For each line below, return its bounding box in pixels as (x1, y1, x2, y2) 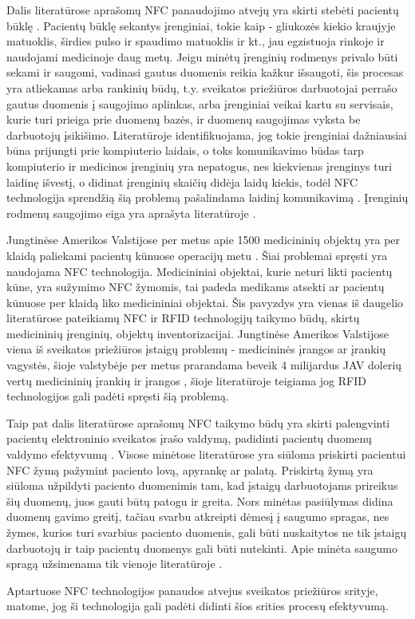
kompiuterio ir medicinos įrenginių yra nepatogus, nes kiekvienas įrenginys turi (6, 157, 392, 174)
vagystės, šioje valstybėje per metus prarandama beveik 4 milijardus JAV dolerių (6, 357, 402, 373)
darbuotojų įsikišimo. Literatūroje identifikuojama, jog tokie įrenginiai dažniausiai (6, 126, 407, 143)
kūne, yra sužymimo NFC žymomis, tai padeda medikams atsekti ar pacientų (6, 278, 385, 295)
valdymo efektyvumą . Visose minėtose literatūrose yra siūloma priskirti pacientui (6, 446, 406, 463)
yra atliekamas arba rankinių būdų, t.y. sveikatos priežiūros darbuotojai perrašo (6, 79, 397, 96)
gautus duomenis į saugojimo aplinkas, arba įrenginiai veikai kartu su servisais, (6, 95, 393, 112)
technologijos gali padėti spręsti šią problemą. (6, 388, 229, 404)
